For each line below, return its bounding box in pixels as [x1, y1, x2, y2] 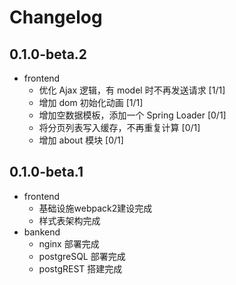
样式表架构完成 [38, 214, 101, 226]
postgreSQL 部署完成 [38, 250, 126, 262]
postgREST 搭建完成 [38, 262, 123, 275]
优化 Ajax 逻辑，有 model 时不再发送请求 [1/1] [38, 84, 226, 96]
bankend [23, 226, 61, 238]
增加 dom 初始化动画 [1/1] [38, 97, 144, 108]
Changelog [9, 6, 103, 29]
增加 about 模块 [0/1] [38, 134, 124, 146]
